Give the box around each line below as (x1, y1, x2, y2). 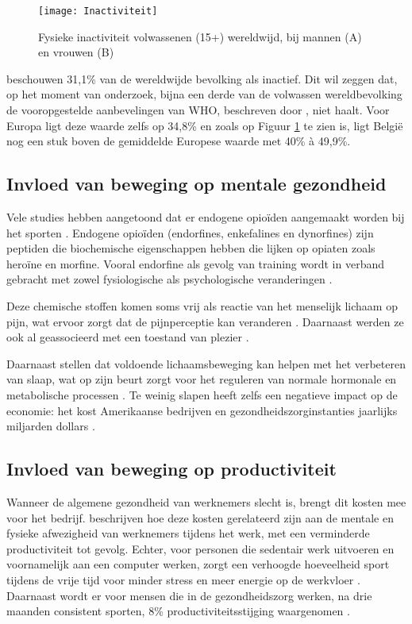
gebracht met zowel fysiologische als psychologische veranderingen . (6, 271, 333, 287)
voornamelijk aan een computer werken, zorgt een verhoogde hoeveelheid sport (6, 556, 390, 572)
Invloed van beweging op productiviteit (6, 456, 337, 481)
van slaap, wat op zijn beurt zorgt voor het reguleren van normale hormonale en (6, 371, 397, 387)
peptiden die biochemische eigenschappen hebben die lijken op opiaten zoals (6, 240, 375, 256)
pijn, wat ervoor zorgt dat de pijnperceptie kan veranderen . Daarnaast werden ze (6, 313, 404, 329)
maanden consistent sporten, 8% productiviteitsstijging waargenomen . (6, 603, 350, 619)
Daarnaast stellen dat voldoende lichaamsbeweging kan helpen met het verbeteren (6, 355, 406, 372)
